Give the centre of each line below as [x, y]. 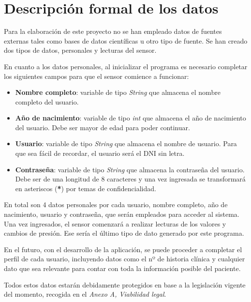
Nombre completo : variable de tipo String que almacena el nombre [118, 92]
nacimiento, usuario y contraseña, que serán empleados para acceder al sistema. [122, 214]
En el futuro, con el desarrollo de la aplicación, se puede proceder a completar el [123, 249]
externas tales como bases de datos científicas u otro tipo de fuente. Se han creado [126, 40]
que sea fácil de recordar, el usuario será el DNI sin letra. [100, 153]
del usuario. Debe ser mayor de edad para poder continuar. [103, 127]
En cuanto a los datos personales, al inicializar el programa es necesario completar [126, 66]
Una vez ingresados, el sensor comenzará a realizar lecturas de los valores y [115, 223]
